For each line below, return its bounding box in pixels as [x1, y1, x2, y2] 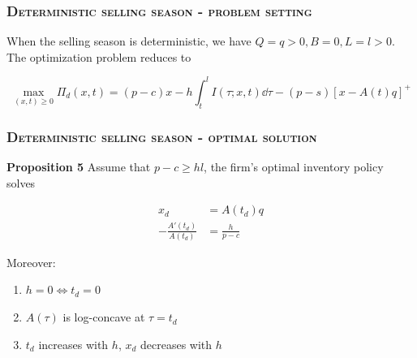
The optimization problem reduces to [6, 48, 191, 65]
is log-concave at [62, 308, 145, 326]
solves [6, 174, 36, 191]
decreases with [140, 335, 213, 352]
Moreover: [6, 253, 56, 270]
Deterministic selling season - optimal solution [6, 126, 317, 146]
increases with [38, 335, 109, 352]
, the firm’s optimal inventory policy [204, 157, 384, 175]
